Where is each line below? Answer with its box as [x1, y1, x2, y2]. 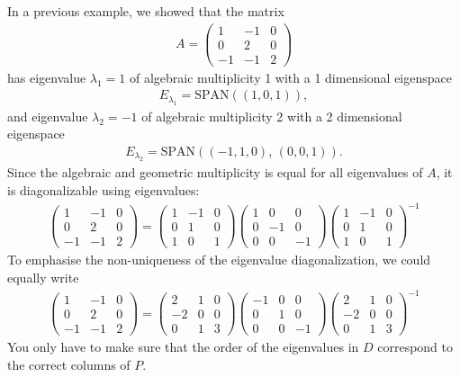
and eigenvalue [7, 106, 88, 125]
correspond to [377, 337, 454, 356]
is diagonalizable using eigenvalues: [7, 181, 200, 200]
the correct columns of [7, 355, 131, 373]
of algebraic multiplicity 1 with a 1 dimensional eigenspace [130, 67, 452, 86]
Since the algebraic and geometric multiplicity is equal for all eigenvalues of [7, 163, 423, 182]
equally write [7, 267, 79, 286]
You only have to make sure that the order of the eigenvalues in [7, 337, 359, 356]
